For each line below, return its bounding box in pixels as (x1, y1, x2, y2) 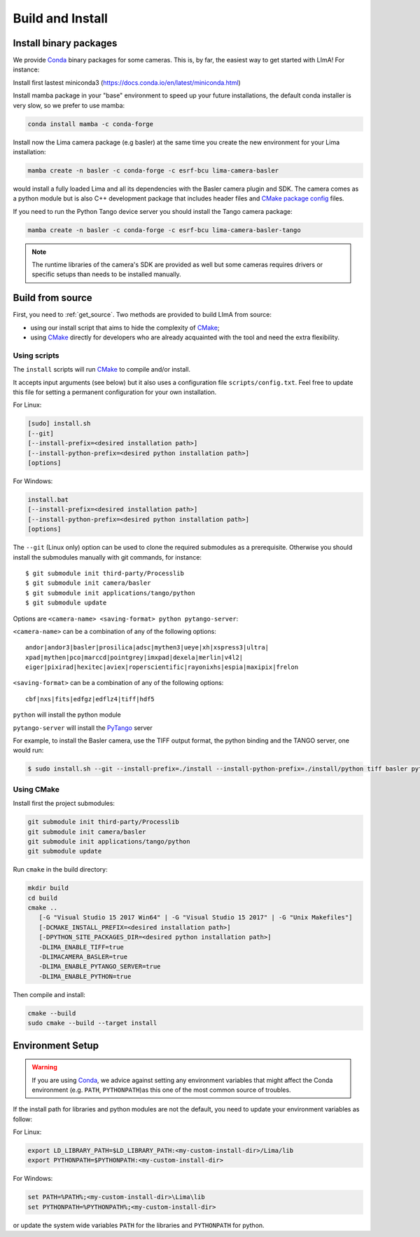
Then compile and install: (13, 990, 85, 999)
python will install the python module (13, 710, 122, 719)
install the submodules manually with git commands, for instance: (13, 553, 202, 561)
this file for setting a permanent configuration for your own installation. (13, 388, 217, 396)
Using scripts (13, 351, 59, 360)
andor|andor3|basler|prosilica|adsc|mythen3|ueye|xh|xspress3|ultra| (25, 644, 269, 651)
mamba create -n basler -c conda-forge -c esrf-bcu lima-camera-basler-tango (27, 226, 301, 234)
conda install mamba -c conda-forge (27, 120, 154, 128)
